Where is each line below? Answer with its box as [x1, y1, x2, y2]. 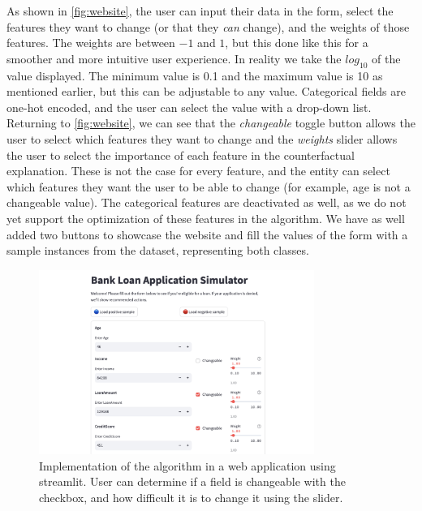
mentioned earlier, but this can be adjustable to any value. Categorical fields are [6, 83, 406, 100]
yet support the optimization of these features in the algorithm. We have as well [6, 209, 405, 226]
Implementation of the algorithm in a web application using [39, 457, 336, 474]
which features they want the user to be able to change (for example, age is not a [6, 178, 411, 195]
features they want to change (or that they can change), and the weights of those [6, 18, 410, 35]
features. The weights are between [6, 34, 175, 51]
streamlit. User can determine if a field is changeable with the [39, 473, 346, 490]
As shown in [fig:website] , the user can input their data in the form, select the [6, 2, 394, 19]
